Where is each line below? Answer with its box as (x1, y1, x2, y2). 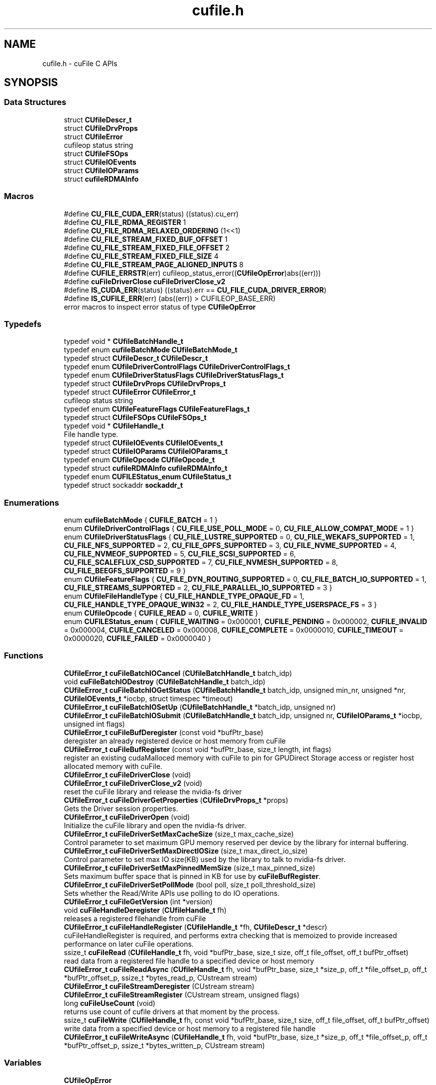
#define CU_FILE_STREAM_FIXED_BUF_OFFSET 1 (64, 234, 228, 243)
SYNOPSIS (4, 76, 58, 89)
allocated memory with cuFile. (64, 761, 163, 770)
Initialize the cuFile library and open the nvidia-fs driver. (64, 821, 246, 830)
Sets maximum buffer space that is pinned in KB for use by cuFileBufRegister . (64, 871, 321, 880)
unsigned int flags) (64, 719, 125, 728)
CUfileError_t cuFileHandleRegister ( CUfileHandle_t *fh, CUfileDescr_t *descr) (64, 922, 327, 931)
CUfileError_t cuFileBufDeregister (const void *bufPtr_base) (64, 728, 264, 737)
